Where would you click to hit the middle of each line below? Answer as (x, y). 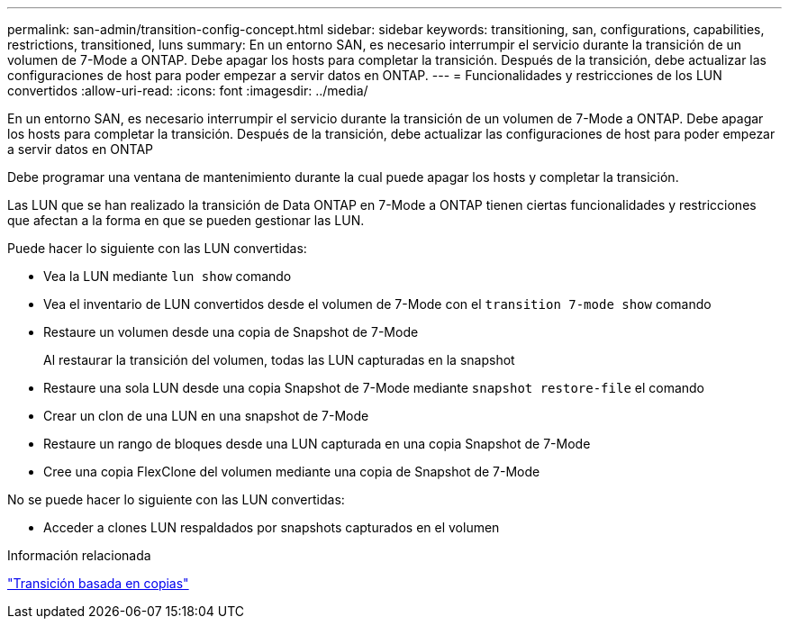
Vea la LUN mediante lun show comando (168, 276)
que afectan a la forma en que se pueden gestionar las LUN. (186, 220)
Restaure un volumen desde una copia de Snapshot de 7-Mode (231, 332)
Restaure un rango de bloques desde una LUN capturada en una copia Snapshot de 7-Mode (317, 444)
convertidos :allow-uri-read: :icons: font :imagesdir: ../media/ (188, 91)
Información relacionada (79, 555)
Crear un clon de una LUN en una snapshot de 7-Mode (206, 416)
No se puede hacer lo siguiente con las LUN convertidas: (176, 499)
